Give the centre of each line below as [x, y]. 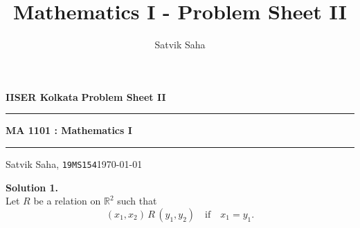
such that [137, 201]
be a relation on [67, 201]
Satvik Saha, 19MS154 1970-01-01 [74, 163]
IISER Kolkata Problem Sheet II [86, 96]
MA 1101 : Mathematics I [69, 130]
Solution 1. [32, 187]
